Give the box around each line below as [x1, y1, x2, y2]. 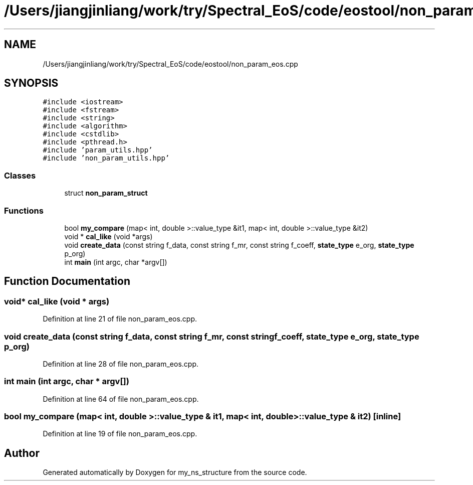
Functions [4, 205, 44, 216]
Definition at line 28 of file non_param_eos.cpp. [43, 359, 199, 368]
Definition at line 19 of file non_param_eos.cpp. [43, 429, 197, 438]
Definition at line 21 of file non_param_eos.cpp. [43, 314, 197, 324]
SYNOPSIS [4, 77, 59, 90]
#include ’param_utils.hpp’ [43, 146, 153, 154]
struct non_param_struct [64, 189, 148, 198]
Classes [4, 170, 36, 181]
